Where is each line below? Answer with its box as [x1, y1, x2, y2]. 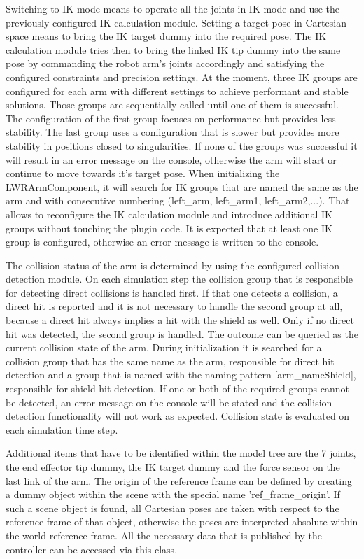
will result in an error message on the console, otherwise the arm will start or [6, 152, 337, 167]
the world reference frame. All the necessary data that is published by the [6, 528, 322, 542]
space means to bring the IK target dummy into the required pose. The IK [6, 29, 327, 43]
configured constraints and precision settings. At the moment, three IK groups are [6, 69, 358, 84]
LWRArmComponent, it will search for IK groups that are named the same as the [6, 179, 358, 194]
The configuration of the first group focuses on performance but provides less [6, 111, 336, 125]
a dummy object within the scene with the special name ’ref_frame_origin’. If [6, 487, 340, 502]
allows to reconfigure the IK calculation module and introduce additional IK [6, 206, 332, 221]
